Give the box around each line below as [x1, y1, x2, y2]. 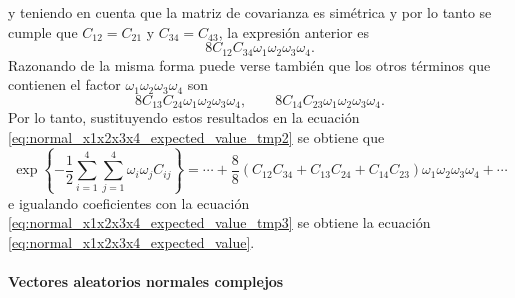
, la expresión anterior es [218, 21, 370, 42]
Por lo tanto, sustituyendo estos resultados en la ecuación [8, 107, 360, 128]
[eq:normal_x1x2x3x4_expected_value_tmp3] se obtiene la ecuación [8, 212, 431, 233]
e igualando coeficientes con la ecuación [8, 192, 250, 213]
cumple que [8, 21, 78, 42]
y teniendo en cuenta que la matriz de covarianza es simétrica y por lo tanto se [8, 2, 492, 22]
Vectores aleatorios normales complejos [8, 271, 284, 291]
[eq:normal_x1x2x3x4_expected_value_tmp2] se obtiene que [8, 126, 385, 147]
